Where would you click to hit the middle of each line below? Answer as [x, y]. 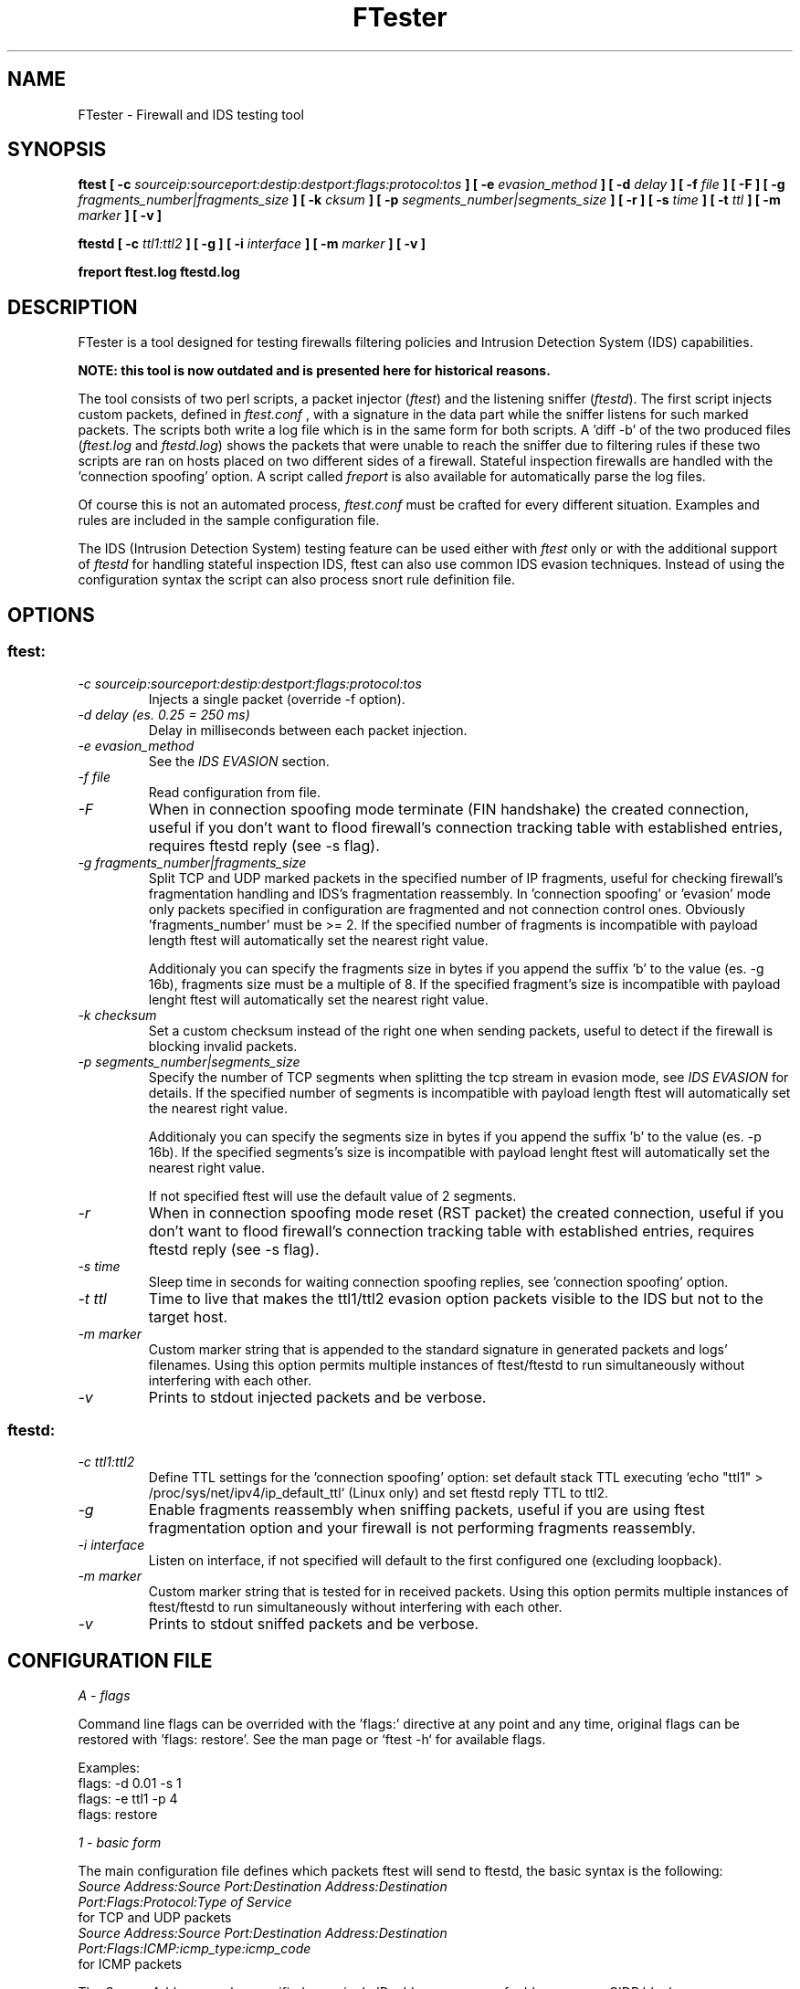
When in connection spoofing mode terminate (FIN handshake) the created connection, [449, 809]
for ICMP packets [130, 1964]
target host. [188, 1316]
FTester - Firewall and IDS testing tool [191, 114]
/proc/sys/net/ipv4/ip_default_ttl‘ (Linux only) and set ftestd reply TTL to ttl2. [378, 1493]
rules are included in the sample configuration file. [229, 521]
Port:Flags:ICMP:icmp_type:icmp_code [195, 1949]
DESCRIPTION [73, 307]
